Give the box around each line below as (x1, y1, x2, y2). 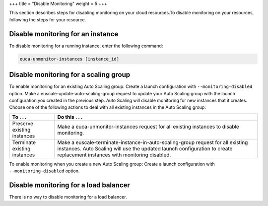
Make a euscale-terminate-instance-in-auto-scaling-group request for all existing (57, 139, 248, 146)
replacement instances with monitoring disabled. (57, 151, 171, 158)
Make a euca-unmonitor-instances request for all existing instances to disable (57, 123, 239, 130)
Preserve (12, 120, 34, 127)
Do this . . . (57, 113, 83, 120)
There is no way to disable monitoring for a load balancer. (9, 194, 127, 200)
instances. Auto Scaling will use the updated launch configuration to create (57, 145, 233, 152)
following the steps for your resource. (9, 16, 86, 22)
